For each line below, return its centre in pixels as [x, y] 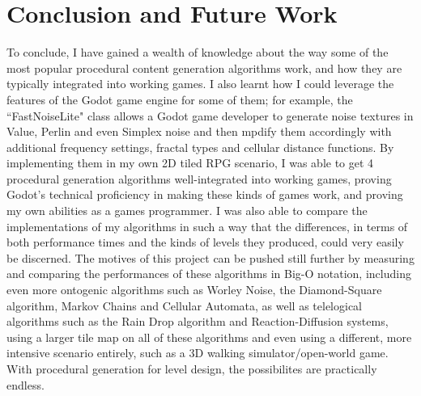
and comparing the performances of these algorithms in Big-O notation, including [209, 274]
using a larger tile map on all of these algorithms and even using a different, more [209, 337]
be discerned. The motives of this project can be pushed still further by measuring [210, 257]
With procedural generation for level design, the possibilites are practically [192, 369]
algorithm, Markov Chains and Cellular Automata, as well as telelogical [185, 305]
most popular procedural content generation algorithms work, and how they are [204, 67]
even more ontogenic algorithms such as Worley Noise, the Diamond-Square [194, 290]
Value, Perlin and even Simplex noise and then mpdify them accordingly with [199, 131]
